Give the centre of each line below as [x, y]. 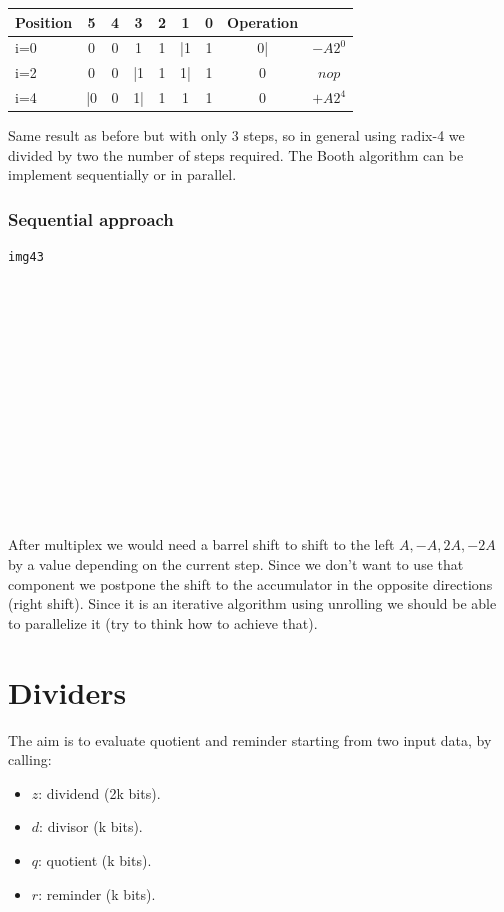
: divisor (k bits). [91, 826]
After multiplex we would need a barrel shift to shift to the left [201, 544]
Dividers [67, 691]
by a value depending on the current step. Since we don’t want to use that [236, 564]
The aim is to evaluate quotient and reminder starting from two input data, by [250, 739]
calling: [30, 759]
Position [44, 21]
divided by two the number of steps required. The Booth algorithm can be [236, 154]
